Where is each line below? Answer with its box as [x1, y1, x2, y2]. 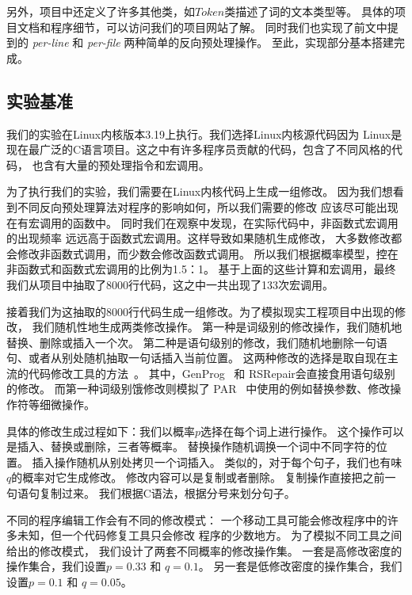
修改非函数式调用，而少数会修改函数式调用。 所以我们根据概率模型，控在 [17, 245, 399, 261]
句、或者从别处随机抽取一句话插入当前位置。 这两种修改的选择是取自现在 [6, 349, 387, 366]
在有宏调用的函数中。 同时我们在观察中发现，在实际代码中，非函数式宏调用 [6, 214, 399, 231]
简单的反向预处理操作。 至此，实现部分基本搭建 [146, 34, 395, 51]
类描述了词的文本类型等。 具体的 [224, 3, 395, 19]
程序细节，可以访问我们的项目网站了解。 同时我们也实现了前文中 [50, 18, 387, 35]
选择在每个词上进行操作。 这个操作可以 [200, 422, 404, 439]
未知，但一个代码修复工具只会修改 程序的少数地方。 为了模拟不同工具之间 [17, 527, 402, 544]
